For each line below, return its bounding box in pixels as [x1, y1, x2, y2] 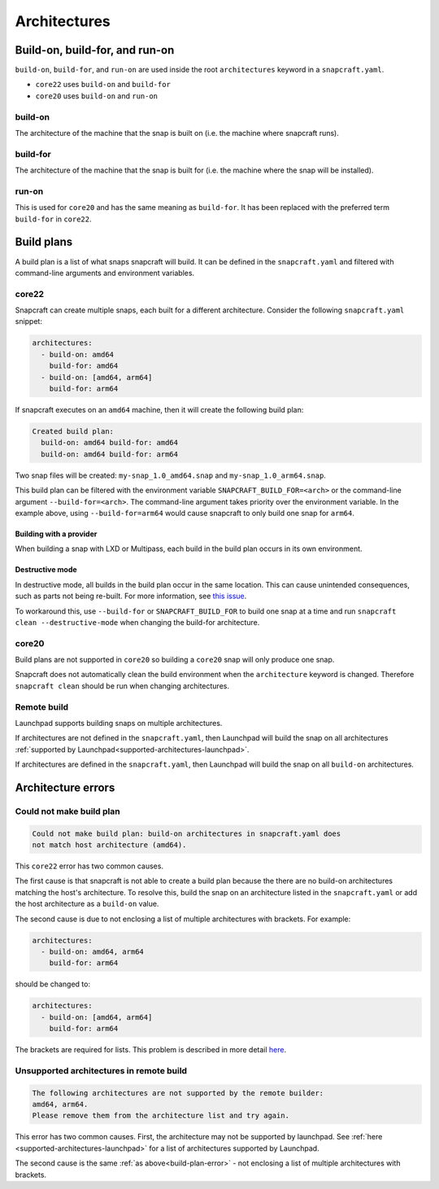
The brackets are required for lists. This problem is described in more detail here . [15, 1045, 287, 1055]
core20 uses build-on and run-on [35, 90, 159, 101]
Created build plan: [32, 427, 114, 435]
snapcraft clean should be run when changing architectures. [15, 680, 229, 691]
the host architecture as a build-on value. [15, 899, 159, 909]
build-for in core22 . [15, 214, 93, 224]
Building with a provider [15, 529, 98, 539]
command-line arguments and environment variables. [15, 268, 195, 278]
